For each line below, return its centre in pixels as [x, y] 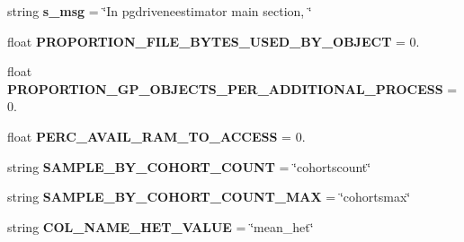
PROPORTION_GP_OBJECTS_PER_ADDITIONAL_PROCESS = [232, 88]
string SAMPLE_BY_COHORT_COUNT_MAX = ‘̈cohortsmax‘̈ [209, 197]
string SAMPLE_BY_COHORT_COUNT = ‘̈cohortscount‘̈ [189, 166]
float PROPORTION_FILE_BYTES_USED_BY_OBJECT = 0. [214, 41]
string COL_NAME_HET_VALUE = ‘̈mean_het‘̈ [161, 226]
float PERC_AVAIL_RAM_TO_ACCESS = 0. [156, 136]
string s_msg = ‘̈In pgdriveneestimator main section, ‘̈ [160, 11]
